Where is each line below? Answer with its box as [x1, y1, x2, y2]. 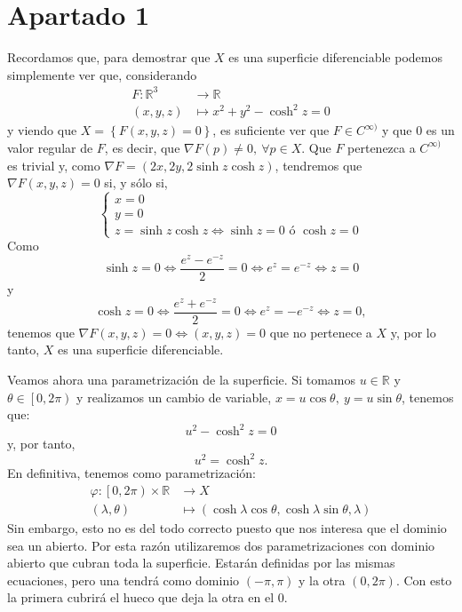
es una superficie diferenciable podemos [228, 48, 442, 67]
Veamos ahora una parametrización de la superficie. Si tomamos [7, 370, 355, 388]
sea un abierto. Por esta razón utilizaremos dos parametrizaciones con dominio [7, 536, 435, 554]
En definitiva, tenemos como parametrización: [7, 464, 256, 482]
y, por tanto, [7, 434, 76, 453]
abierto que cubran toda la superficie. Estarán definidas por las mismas [7, 553, 395, 572]
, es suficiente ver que [212, 121, 330, 139]
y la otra [299, 570, 346, 589]
